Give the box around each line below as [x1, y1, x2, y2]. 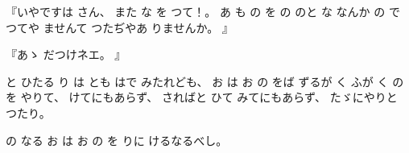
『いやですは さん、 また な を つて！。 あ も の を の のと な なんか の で [6, 3, 400, 19]
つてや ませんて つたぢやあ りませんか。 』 [6, 19, 233, 35]
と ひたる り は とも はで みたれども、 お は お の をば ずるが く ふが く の [6, 72, 404, 89]
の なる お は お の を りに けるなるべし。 [6, 131, 228, 148]
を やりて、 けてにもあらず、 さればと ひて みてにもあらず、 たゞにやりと [6, 89, 398, 105]
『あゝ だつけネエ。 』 [6, 46, 126, 63]
